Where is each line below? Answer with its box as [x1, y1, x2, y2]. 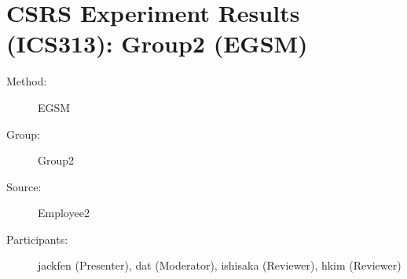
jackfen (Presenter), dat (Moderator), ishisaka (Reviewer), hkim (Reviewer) [38, 257, 401, 274]
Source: [6, 178, 42, 194]
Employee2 [38, 205, 90, 221]
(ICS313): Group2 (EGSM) [6, 27, 308, 60]
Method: [6, 73, 47, 89]
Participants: [6, 230, 68, 247]
